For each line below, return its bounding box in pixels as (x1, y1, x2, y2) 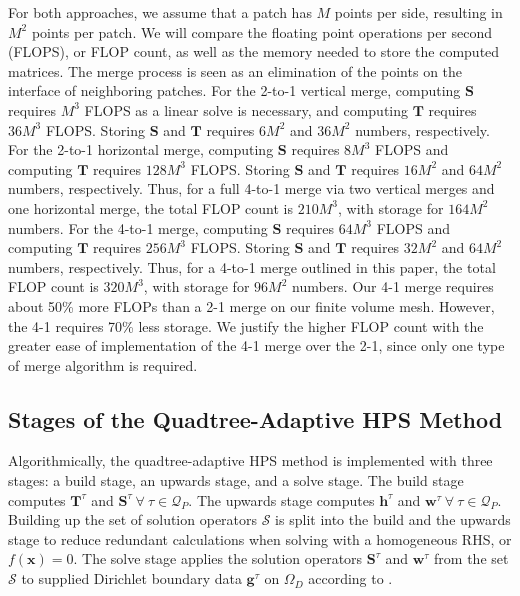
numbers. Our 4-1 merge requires (292, 276, 494, 297)
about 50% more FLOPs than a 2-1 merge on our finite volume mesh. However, (8, 295, 495, 316)
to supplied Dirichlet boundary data (21, 568, 242, 589)
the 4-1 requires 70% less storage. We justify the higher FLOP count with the (8, 315, 484, 336)
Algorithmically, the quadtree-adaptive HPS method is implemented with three (8, 450, 493, 471)
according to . (308, 568, 393, 589)
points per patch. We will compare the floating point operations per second (31, 21, 493, 42)
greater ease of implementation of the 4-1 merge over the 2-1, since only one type (8, 335, 505, 356)
